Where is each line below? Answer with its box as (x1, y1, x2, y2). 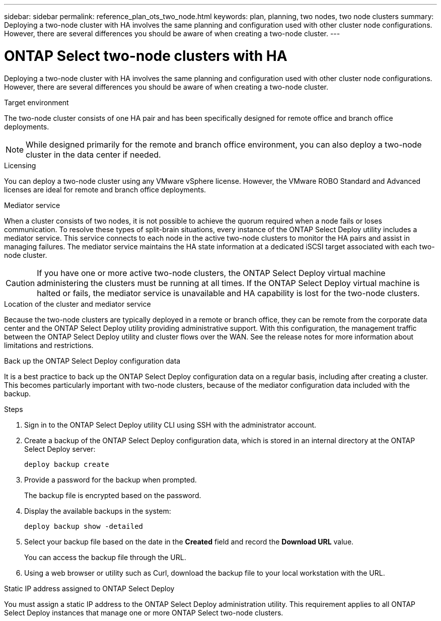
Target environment (4, 98, 69, 107)
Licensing (4, 161, 36, 170)
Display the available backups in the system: (24, 506, 171, 515)
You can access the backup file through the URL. (24, 553, 186, 562)
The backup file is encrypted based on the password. (24, 491, 201, 500)
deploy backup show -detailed (24, 522, 143, 530)
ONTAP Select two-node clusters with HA (4, 47, 287, 64)
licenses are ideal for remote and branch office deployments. (4, 185, 206, 194)
